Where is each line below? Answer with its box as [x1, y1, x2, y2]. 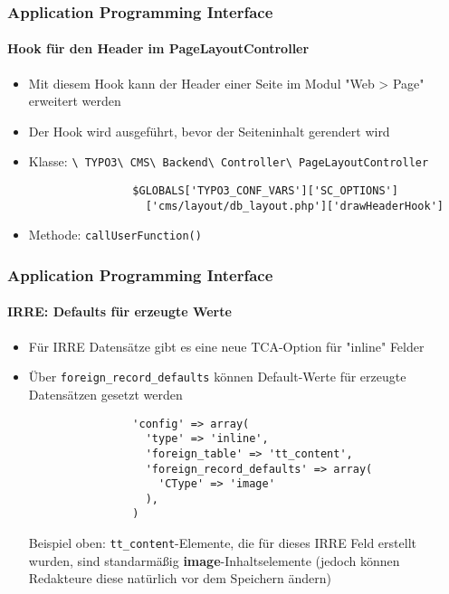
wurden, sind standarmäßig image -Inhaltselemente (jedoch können [28, 551, 400, 570]
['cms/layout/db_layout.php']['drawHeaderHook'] [145, 199, 444, 212]
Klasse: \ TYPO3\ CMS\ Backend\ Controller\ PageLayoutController [28, 152, 429, 171]
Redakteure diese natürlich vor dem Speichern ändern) [28, 569, 331, 588]
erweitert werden [28, 91, 121, 110]
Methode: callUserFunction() [28, 225, 202, 244]
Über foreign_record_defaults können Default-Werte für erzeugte [28, 367, 406, 386]
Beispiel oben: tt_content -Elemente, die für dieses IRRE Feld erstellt [28, 533, 416, 552]
